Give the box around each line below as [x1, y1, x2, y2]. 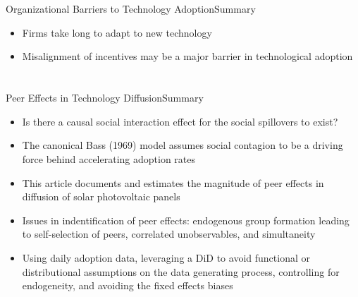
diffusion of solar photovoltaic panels [22, 189, 180, 204]
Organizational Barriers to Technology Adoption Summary [6, 1, 256, 16]
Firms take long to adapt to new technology [22, 25, 212, 40]
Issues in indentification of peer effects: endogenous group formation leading [22, 212, 350, 227]
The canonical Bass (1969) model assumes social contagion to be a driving [22, 138, 343, 152]
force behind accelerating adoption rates [22, 151, 196, 166]
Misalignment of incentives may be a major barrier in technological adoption [22, 49, 353, 63]
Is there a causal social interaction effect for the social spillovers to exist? [22, 114, 338, 128]
